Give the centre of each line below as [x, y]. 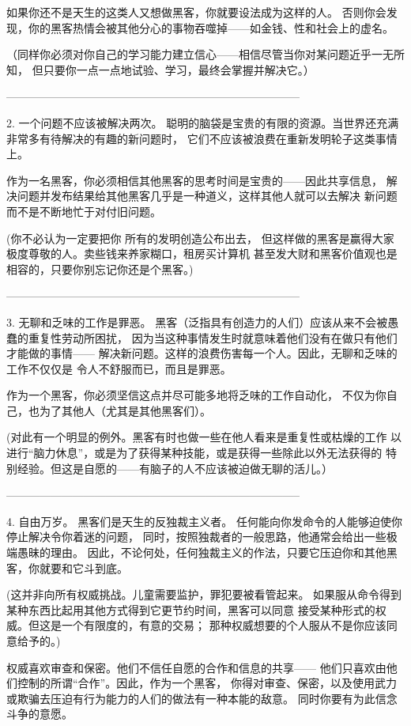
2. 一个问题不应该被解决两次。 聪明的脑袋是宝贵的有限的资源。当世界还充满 [203, 122]
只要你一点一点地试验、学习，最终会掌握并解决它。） [179, 69]
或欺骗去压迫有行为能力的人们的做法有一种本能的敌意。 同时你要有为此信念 [202, 698]
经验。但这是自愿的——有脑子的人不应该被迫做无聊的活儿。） [175, 468]
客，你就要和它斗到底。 [67, 567]
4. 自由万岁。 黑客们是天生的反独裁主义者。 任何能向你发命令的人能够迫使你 [204, 521]
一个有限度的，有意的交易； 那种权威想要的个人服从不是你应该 [224, 625]
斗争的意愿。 [40, 714]
